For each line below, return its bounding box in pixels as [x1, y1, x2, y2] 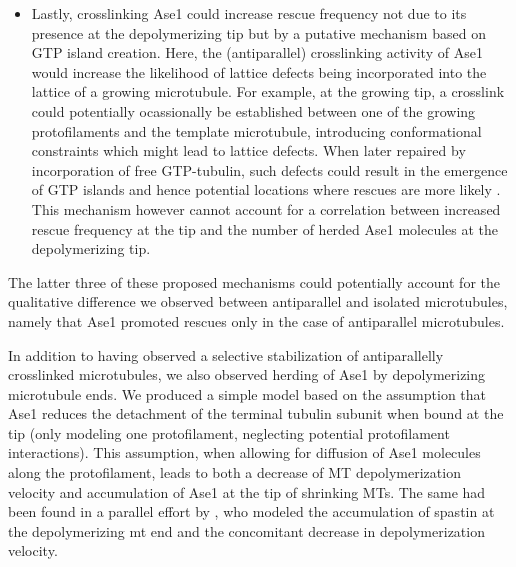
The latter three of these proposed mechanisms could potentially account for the [8, 271, 500, 292]
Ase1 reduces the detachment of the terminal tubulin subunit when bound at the [8, 403, 504, 424]
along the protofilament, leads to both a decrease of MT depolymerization [8, 462, 461, 483]
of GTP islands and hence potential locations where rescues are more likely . [31, 179, 501, 200]
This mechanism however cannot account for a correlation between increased [31, 198, 501, 219]
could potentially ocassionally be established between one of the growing [31, 100, 476, 121]
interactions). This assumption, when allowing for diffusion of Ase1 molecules [8, 442, 481, 463]
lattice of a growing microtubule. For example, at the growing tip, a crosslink [31, 81, 505, 102]
